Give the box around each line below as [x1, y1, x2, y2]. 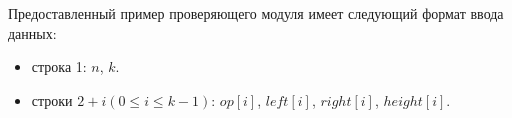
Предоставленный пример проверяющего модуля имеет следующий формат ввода [8, 3, 504, 23]
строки [31, 89, 73, 110]
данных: [8, 22, 57, 43]
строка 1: [31, 56, 87, 77]
